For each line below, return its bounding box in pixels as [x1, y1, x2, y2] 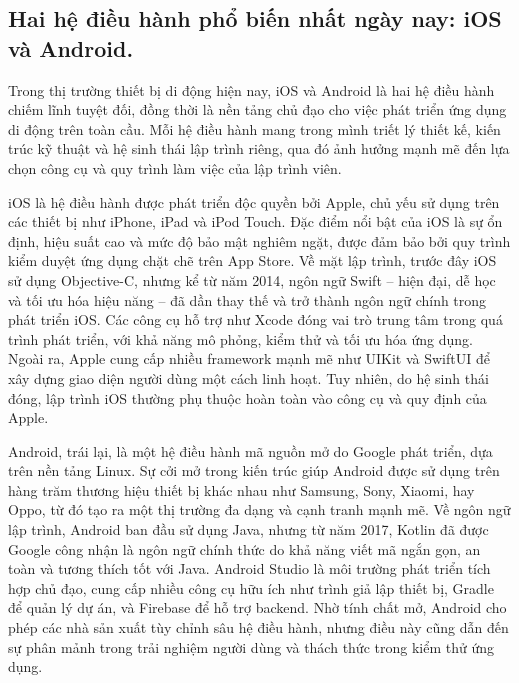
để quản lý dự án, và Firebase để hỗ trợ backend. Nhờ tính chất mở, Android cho [8, 597, 507, 618]
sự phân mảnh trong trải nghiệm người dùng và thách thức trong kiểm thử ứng [8, 636, 494, 657]
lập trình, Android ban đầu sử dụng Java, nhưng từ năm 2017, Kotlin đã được [8, 519, 489, 540]
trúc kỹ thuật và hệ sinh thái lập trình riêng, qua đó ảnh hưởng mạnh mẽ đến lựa [8, 138, 510, 159]
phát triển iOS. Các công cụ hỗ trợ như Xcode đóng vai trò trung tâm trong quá [8, 309, 503, 330]
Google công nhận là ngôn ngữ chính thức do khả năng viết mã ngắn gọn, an [8, 538, 481, 559]
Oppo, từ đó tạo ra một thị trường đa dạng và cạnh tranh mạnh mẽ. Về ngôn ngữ [8, 499, 511, 520]
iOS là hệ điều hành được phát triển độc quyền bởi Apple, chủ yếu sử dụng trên [8, 191, 500, 212]
